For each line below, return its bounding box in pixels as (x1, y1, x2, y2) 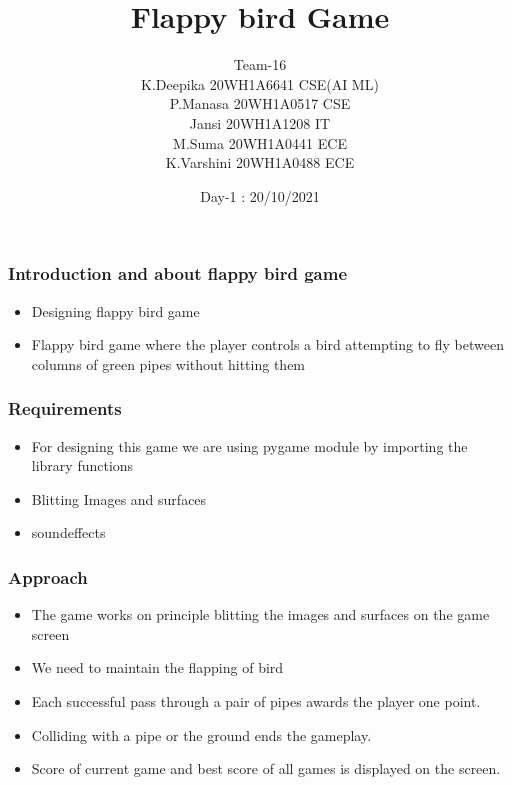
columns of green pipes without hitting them (31, 353, 306, 374)
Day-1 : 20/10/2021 (200, 185, 320, 206)
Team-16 (233, 54, 287, 75)
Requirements (8, 396, 122, 421)
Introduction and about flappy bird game (8, 261, 348, 286)
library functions (31, 455, 134, 476)
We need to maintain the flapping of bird (31, 657, 284, 678)
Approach (8, 564, 88, 589)
